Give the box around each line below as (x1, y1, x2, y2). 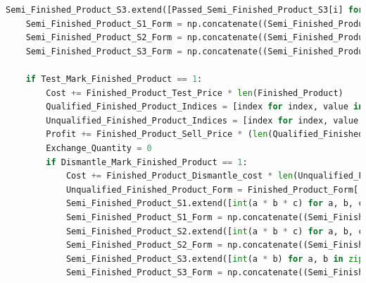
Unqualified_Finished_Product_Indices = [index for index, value (46, 115, 359, 126)
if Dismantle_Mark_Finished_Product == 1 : (46, 157, 248, 167)
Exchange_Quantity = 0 (46, 143, 152, 153)
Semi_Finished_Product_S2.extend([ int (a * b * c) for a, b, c (65, 226, 364, 236)
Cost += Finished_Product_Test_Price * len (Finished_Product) (46, 88, 343, 98)
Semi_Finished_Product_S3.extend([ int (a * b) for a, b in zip (65, 253, 364, 264)
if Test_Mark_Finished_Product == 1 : (25, 73, 203, 84)
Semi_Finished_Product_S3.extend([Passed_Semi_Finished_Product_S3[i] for (6, 5, 364, 15)
